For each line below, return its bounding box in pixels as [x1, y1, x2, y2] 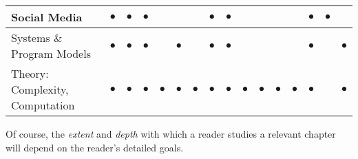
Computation [11, 97, 75, 113]
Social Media [11, 9, 83, 25]
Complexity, [11, 81, 69, 97]
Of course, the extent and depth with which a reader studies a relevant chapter [6, 127, 336, 140]
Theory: [11, 65, 49, 81]
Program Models [11, 45, 91, 61]
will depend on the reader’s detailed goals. [6, 140, 184, 154]
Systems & [11, 30, 63, 45]
